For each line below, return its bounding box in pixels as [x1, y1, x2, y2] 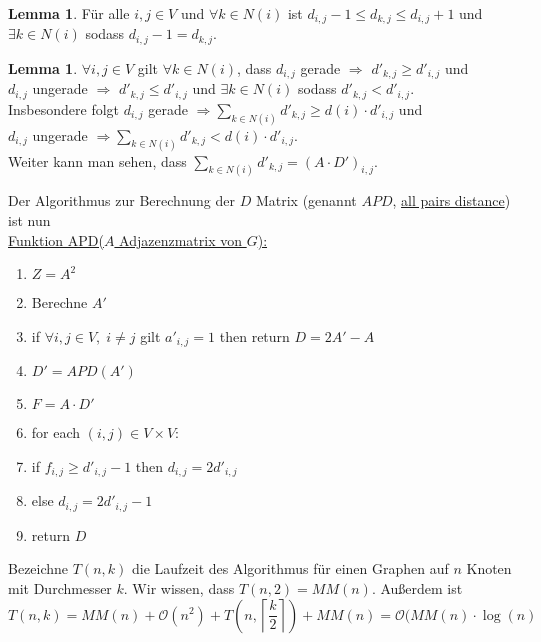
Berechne [31, 292, 88, 313]
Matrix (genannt [255, 190, 357, 211]
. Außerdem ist [371, 577, 463, 598]
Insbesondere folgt [8, 98, 120, 119]
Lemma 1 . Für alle [8, 3, 130, 23]
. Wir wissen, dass [123, 577, 235, 598]
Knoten [466, 558, 512, 579]
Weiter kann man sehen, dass [8, 150, 187, 171]
